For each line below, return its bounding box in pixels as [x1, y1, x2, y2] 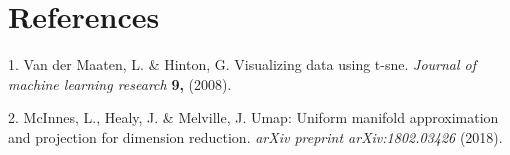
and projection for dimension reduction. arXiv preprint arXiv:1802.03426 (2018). [8, 126, 503, 147]
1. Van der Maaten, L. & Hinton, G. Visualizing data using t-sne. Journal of [8, 54, 477, 75]
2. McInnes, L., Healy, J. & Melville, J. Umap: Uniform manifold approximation [8, 107, 499, 128]
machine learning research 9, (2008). [8, 73, 232, 94]
